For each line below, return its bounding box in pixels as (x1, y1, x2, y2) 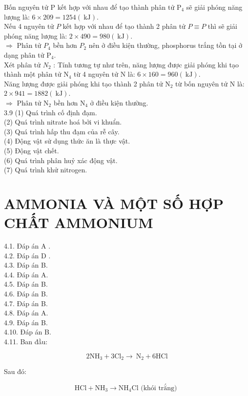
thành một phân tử (4, 69, 62, 79)
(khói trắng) (141, 384, 177, 392)
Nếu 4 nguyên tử (4, 21, 54, 31)
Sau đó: (4, 366, 26, 376)
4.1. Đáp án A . (4, 241, 51, 250)
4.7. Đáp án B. (4, 298, 48, 308)
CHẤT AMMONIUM (4, 212, 153, 232)
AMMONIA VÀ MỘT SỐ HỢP (4, 193, 224, 213)
